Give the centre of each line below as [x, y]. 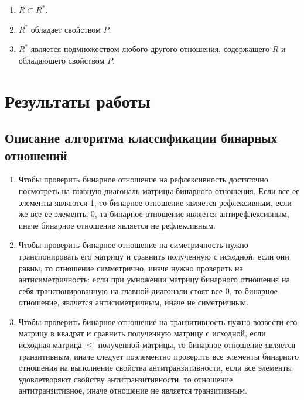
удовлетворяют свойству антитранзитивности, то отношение [126, 379]
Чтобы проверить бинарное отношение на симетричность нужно [133, 245]
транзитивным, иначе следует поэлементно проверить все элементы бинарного [159, 356]
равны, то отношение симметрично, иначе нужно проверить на [131, 268]
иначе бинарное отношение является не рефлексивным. [117, 225]
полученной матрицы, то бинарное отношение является [197, 345]
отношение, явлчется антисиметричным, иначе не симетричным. [134, 302]
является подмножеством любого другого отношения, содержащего [150, 49]
